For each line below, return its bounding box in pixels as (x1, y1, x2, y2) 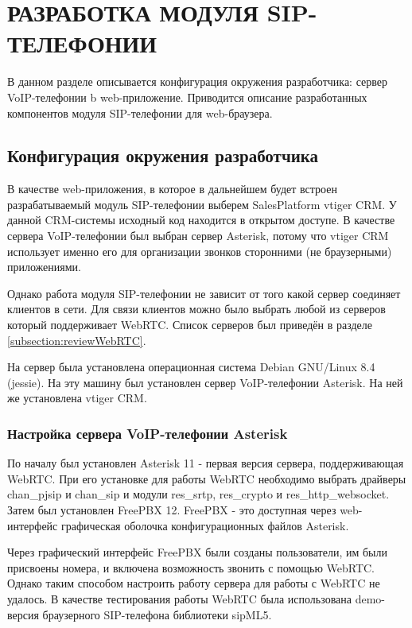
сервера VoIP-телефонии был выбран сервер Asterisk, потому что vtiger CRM (7, 227, 389, 244)
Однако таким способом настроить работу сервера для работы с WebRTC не (7, 575, 380, 591)
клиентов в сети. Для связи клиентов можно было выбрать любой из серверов (7, 300, 386, 317)
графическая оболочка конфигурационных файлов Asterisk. (60, 517, 349, 533)
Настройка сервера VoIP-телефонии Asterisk (7, 423, 288, 443)
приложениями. (7, 258, 81, 275)
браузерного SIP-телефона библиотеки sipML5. (42, 606, 272, 622)
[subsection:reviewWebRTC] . (7, 331, 146, 348)
